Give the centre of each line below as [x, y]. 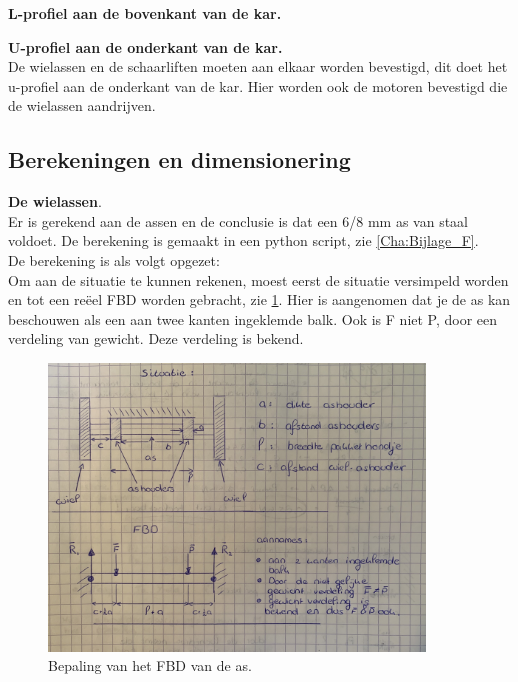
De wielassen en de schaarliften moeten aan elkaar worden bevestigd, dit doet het [258, 66]
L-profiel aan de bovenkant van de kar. [145, 13]
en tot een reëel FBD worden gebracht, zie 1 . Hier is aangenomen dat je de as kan [259, 299]
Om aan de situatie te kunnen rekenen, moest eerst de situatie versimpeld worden [258, 279]
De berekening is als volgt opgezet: [114, 259]
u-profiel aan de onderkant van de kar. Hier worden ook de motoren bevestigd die [258, 85]
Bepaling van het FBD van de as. [150, 665]
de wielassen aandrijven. [82, 105]
